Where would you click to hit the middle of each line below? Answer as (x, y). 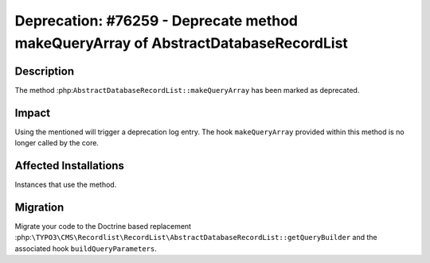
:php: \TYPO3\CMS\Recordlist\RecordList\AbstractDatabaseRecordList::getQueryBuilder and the (196, 238)
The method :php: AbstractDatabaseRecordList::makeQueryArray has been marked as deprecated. (187, 90)
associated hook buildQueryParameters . (86, 248)
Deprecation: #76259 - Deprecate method (156, 21)
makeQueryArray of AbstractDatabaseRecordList (181, 43)
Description (45, 71)
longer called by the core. (57, 143)
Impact (33, 112)
